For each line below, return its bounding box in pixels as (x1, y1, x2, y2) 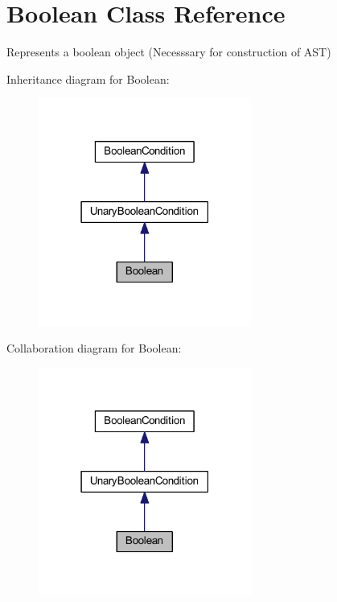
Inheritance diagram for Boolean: (6, 70, 170, 87)
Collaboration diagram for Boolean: (6, 340, 182, 357)
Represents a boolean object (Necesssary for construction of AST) (6, 43, 331, 60)
